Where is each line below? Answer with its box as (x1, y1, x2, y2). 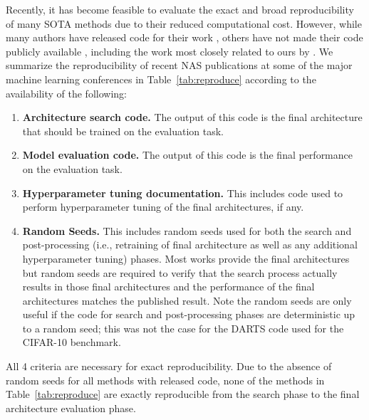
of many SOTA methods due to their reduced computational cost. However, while (6, 16, 362, 31)
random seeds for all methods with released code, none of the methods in (6, 372, 325, 387)
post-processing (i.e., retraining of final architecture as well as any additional (22, 237, 358, 252)
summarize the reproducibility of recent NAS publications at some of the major (6, 58, 353, 73)
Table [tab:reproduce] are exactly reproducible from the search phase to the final (6, 387, 360, 401)
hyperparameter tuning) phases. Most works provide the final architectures (22, 251, 350, 266)
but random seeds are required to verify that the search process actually (22, 265, 338, 280)
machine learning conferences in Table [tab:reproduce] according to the (6, 71, 316, 86)
